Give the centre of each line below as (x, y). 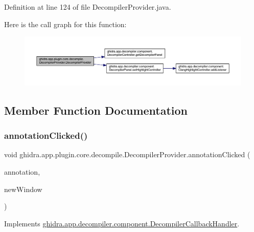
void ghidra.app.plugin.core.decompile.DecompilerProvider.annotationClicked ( (127, 154)
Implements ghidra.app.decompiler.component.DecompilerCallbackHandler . (122, 223)
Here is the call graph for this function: (65, 24)
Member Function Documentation (96, 110)
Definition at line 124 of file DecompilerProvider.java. (88, 7)
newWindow (23, 189)
